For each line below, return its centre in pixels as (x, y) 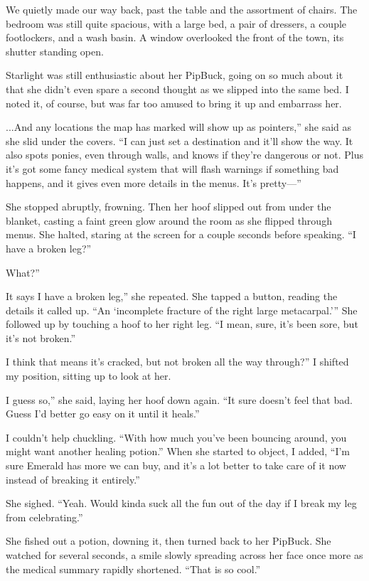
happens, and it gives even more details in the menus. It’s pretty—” (154, 182)
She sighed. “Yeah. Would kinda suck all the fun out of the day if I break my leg (181, 503)
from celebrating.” (44, 517)
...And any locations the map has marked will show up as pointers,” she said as (179, 127)
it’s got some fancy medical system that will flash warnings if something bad (172, 168)
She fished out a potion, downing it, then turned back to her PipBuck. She (169, 541)
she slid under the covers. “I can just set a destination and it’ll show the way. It (180, 140)
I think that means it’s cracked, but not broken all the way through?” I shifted (177, 362)
